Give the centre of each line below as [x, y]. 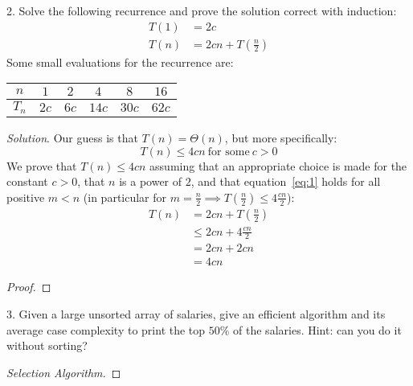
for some [229, 152]
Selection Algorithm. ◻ [64, 372]
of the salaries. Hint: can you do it [317, 329]
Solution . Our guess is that [72, 138]
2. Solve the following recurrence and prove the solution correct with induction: [202, 10]
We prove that [42, 165]
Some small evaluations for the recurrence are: [120, 62]
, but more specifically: [281, 138]
